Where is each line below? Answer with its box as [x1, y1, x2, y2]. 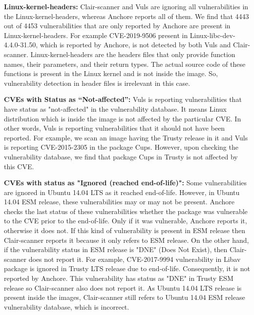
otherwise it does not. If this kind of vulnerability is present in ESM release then [4, 225, 245, 236]
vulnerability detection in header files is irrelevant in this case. [4, 78, 190, 88]
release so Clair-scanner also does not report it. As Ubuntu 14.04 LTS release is [4, 282, 242, 293]
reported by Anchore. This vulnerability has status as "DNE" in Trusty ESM [4, 273, 233, 283]
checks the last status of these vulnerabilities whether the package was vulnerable [4, 206, 248, 216]
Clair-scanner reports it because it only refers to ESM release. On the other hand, [4, 235, 249, 245]
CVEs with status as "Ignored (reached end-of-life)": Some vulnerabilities [4, 177, 247, 188]
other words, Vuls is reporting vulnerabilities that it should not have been [4, 123, 225, 133]
